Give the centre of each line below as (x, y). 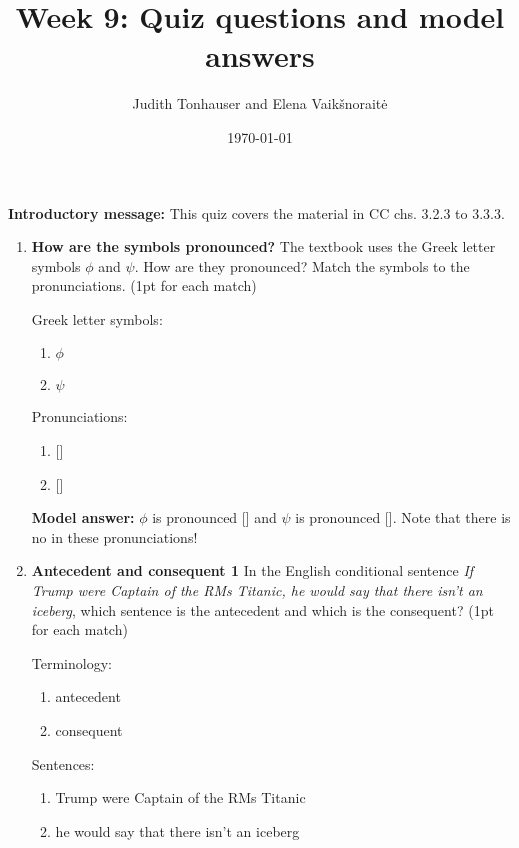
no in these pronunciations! (114, 536)
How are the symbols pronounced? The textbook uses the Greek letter (263, 246)
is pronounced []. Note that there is (403, 517)
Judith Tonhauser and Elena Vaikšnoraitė (260, 103)
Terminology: (71, 662)
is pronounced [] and (214, 517)
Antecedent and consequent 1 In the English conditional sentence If (252, 570)
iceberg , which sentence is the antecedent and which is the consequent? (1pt (262, 609)
